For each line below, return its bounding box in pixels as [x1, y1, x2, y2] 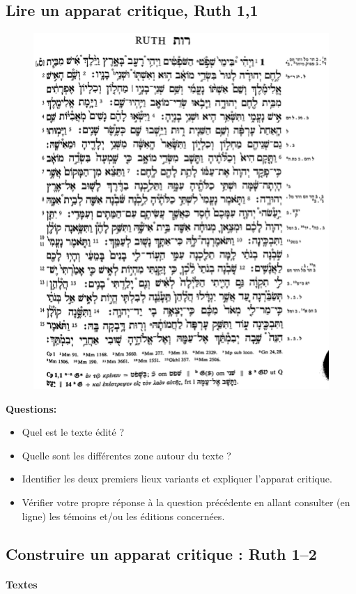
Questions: [6, 401, 57, 416]
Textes [6, 577, 38, 591]
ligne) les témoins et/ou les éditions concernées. [22, 508, 225, 523]
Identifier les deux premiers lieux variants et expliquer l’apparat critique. [22, 471, 332, 486]
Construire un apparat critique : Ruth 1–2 [6, 542, 317, 564]
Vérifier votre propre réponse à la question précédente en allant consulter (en [22, 494, 350, 509]
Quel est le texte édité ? [22, 425, 125, 439]
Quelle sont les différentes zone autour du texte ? [22, 448, 231, 462]
